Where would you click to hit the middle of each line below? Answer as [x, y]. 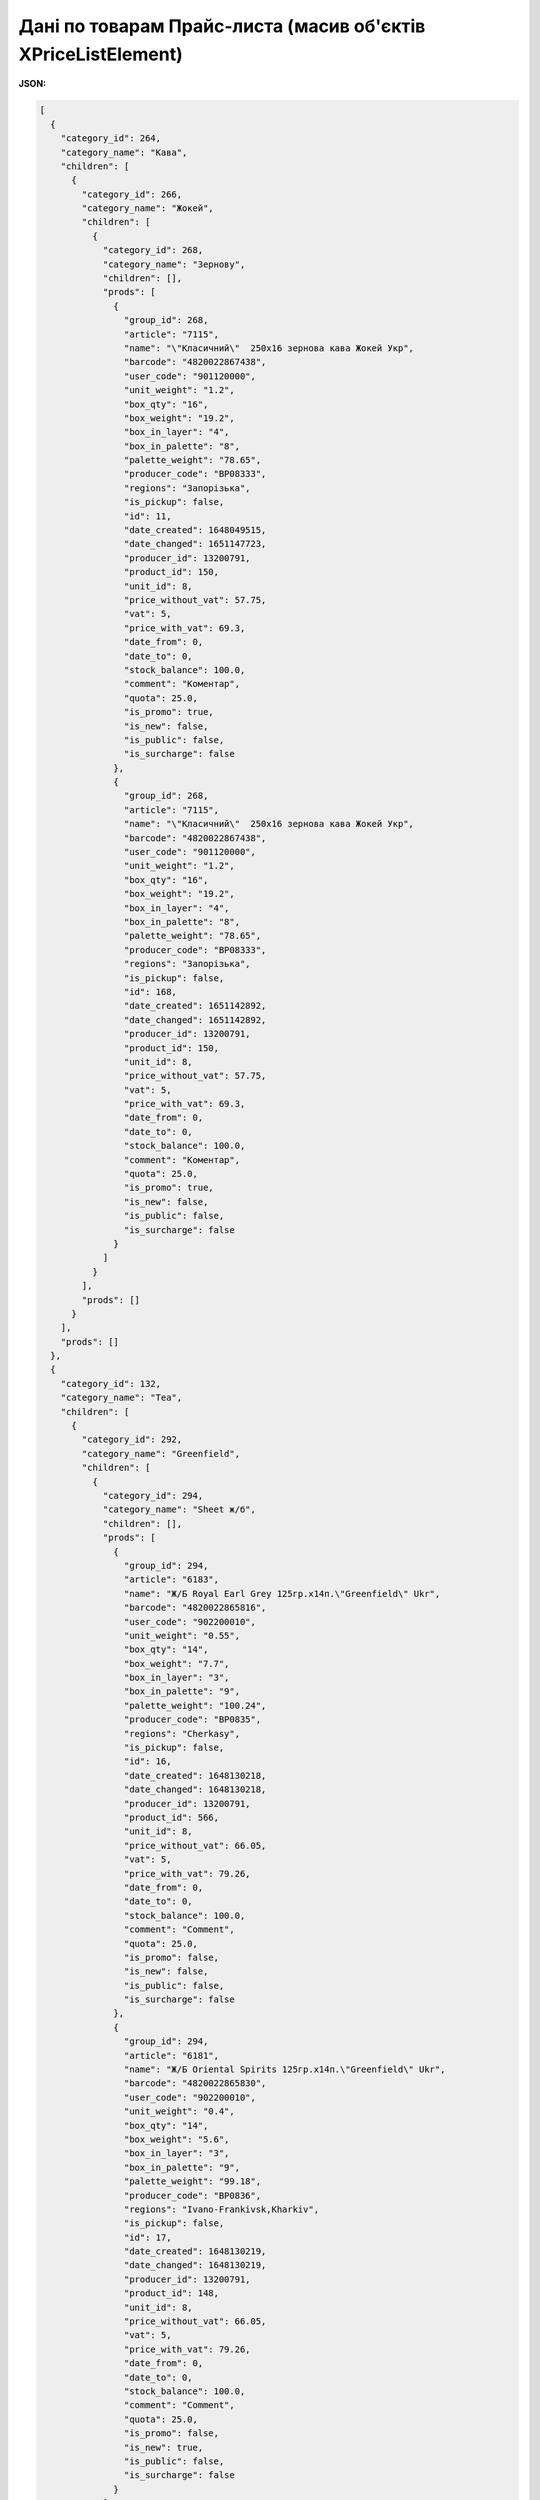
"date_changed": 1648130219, [195, 2265]
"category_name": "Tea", [121, 1398]
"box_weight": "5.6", [176, 2139]
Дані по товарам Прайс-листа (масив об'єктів [222, 26]
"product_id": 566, [171, 1817]
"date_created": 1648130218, [195, 1775]
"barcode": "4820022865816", [195, 1608]
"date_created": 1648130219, [195, 2251]
